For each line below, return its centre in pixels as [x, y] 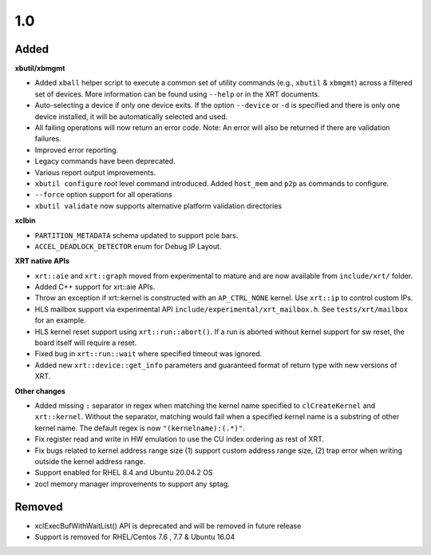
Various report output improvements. [95, 172]
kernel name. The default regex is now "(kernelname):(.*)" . [140, 428]
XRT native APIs [42, 261]
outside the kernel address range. [90, 461]
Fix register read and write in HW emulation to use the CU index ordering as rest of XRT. [180, 439]
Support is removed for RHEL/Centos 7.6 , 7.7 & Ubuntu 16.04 [135, 537]
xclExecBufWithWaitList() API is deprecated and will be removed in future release [168, 525]
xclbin [25, 220]
